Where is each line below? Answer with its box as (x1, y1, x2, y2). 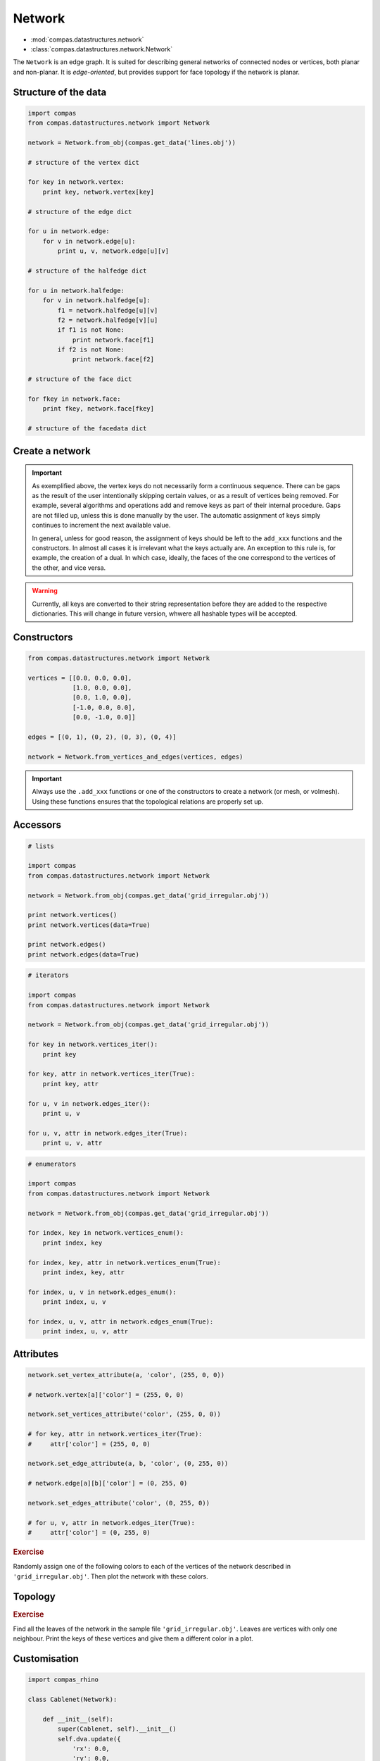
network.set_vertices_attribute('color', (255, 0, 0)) (27, 1410, 221, 1419)
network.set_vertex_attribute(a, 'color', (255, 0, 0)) (27, 1371, 225, 1379)
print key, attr (42, 1080, 99, 1088)
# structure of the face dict (27, 375, 132, 383)
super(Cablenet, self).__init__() (57, 1725, 177, 1733)
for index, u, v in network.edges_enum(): (27, 1288, 177, 1296)
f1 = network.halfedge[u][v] (57, 306, 158, 314)
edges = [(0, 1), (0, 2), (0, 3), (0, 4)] (27, 733, 177, 741)
